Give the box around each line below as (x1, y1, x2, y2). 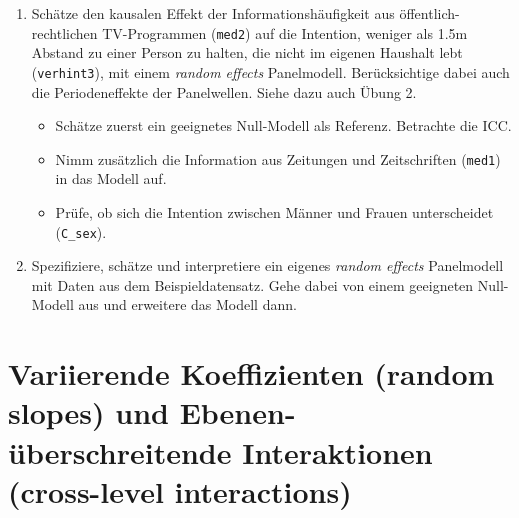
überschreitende (8, 431, 232, 472)
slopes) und (8, 392, 169, 433)
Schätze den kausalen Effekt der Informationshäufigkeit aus (31, 3, 395, 23)
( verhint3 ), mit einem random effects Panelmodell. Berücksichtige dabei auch (31, 61, 510, 82)
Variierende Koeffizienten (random (8, 353, 495, 394)
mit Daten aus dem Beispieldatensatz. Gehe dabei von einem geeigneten (31, 274, 474, 295)
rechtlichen (31, 22, 98, 43)
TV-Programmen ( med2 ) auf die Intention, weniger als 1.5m (102, 22, 468, 43)
